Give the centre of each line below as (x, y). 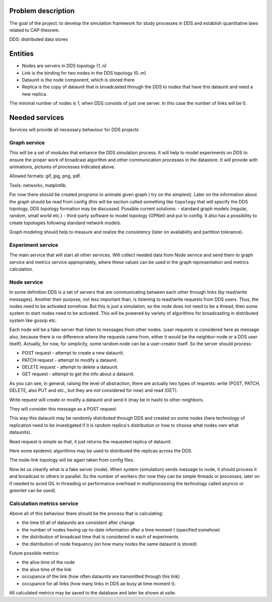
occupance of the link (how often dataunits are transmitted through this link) (101, 576)
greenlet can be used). (33, 490)
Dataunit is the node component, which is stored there (78, 80)
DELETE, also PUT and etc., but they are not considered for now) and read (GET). (94, 390)
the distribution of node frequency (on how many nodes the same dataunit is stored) (110, 544)
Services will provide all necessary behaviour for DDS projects (74, 130)
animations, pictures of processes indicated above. (62, 167)
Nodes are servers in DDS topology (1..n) (64, 66)
